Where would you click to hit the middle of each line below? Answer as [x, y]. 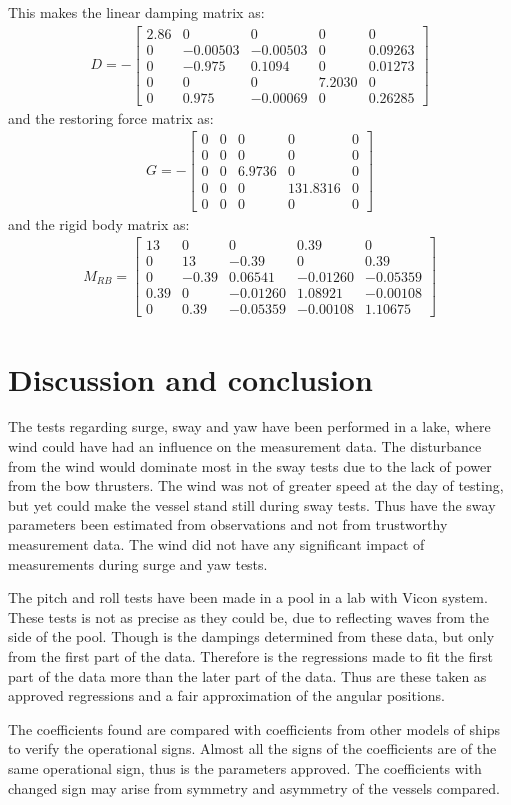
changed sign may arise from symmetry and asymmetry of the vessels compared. [254, 787]
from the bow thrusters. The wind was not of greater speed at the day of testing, [256, 485]
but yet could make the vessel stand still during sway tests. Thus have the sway [252, 504]
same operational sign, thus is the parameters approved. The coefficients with [245, 767]
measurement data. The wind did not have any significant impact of [216, 544]
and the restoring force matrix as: [111, 117]
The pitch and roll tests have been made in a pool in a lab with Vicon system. [248, 597]
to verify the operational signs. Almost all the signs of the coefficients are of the [252, 748]
